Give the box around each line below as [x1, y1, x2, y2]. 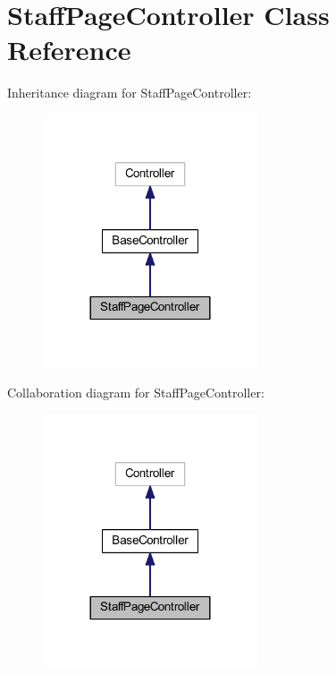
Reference [7, 31, 131, 68]
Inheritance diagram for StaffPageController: [7, 83, 252, 102]
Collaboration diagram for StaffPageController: [7, 383, 265, 402]
